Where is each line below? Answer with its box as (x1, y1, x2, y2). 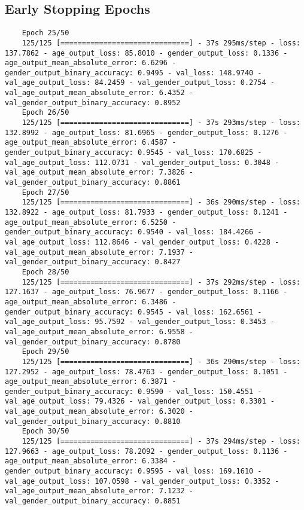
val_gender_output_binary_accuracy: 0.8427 (5, 258, 181, 267)
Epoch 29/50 (22, 347, 69, 356)
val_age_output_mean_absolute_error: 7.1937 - (5, 248, 193, 256)
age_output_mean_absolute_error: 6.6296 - (5, 59, 177, 68)
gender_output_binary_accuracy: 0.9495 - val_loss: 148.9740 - (5, 68, 262, 77)
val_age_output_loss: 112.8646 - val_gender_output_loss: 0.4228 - (5, 237, 279, 246)
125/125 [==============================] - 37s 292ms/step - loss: (22, 277, 300, 286)
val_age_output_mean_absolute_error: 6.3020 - (5, 407, 193, 416)
